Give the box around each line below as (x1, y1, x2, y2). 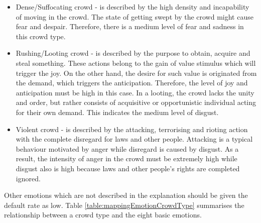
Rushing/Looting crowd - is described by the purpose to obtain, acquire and (16, 48, 250, 58)
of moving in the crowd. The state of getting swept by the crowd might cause (16, 11, 253, 22)
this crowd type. (16, 31, 66, 41)
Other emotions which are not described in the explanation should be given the (4, 190, 248, 200)
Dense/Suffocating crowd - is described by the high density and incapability (16, 2, 249, 12)
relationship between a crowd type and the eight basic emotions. (4, 209, 202, 220)
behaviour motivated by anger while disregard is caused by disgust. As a (16, 143, 239, 154)
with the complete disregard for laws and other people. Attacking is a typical (16, 134, 253, 144)
